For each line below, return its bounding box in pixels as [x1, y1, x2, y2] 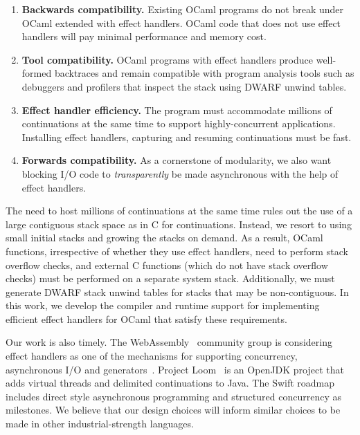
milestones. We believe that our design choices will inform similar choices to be [6, 402, 341, 417]
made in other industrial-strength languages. [6, 416, 194, 431]
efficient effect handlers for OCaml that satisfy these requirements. [6, 311, 287, 326]
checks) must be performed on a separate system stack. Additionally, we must [6, 271, 335, 286]
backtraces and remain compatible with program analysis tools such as [54, 66, 354, 80]
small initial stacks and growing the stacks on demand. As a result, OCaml [6, 230, 323, 245]
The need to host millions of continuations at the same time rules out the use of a [6, 203, 353, 218]
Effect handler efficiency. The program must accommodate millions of [21, 102, 332, 117]
